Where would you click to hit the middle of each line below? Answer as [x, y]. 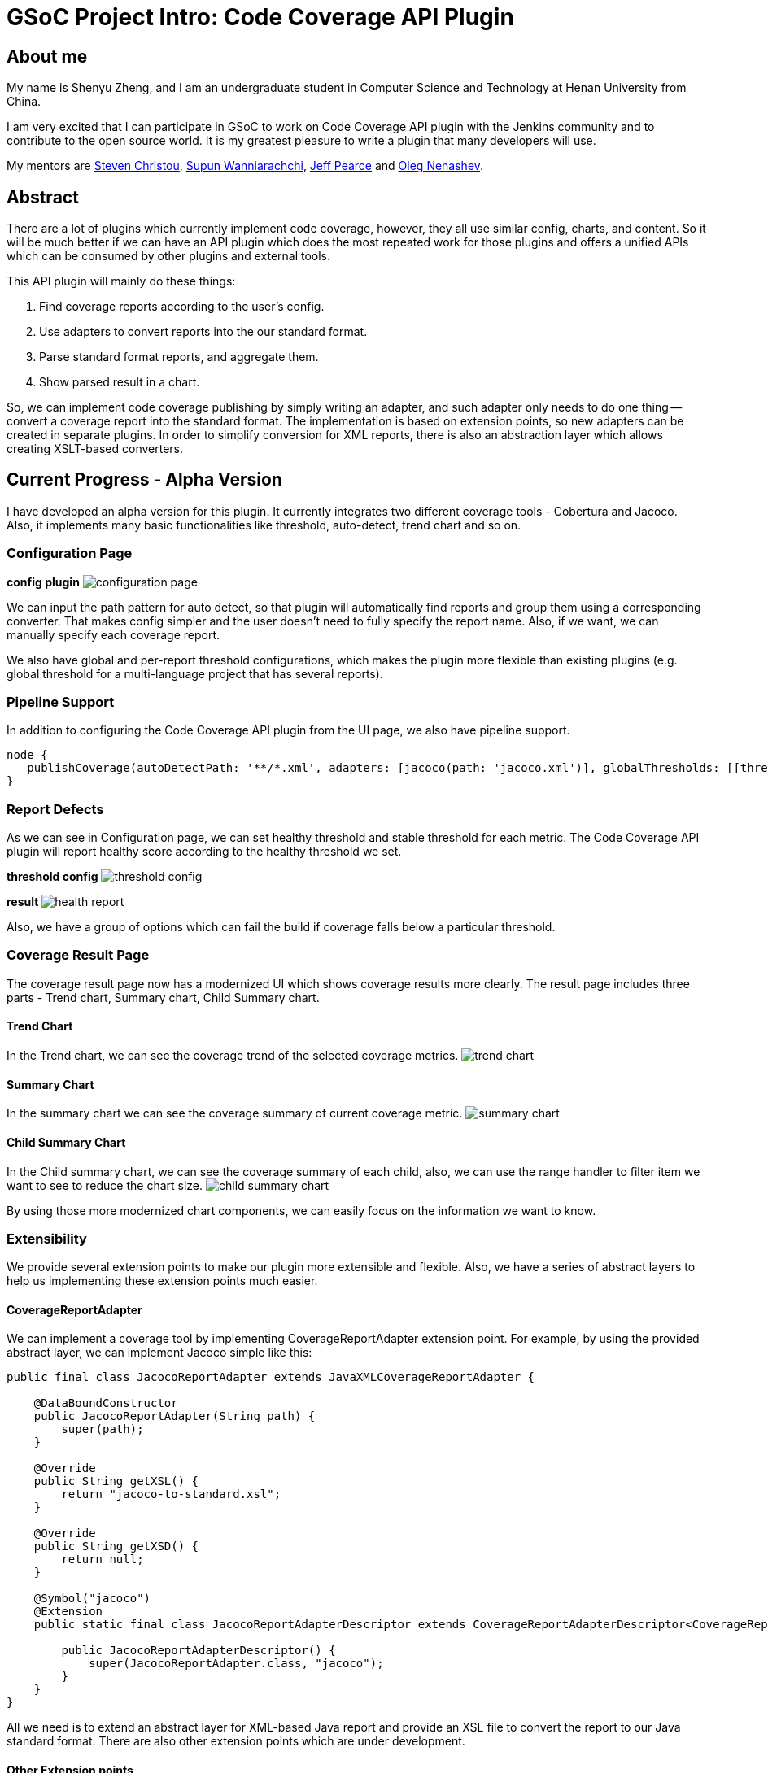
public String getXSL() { [116, 1481]
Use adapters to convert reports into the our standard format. [203, 332]
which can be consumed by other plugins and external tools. [169, 256]
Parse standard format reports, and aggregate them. [179, 357]
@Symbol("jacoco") [92, 1599]
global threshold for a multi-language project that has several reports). [195, 673]
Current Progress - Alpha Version [144, 480]
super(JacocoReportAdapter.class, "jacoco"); [236, 1664]
